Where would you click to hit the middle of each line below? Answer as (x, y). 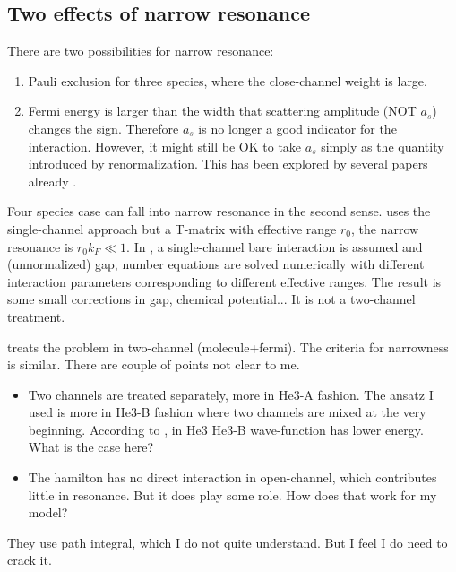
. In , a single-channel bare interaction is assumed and (275, 246)
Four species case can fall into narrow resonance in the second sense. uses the (219, 211)
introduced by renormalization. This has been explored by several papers (228, 164)
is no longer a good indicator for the (297, 128)
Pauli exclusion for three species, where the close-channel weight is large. (228, 80)
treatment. (36, 316)
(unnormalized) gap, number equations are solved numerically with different (216, 264)
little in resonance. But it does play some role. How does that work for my (232, 494)
